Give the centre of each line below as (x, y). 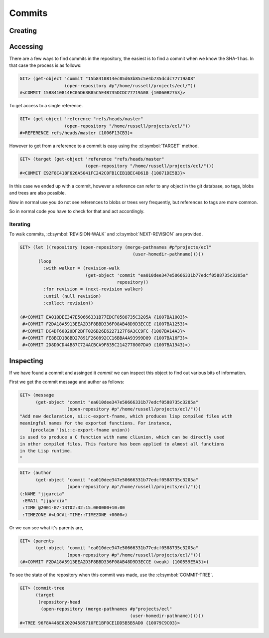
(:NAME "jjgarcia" (42, 494)
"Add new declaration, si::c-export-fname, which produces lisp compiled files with (126, 416)
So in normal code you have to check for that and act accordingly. (77, 211)
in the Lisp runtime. (46, 451)
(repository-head (59, 602)
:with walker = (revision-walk (81, 268)
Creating (23, 31)
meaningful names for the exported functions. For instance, (96, 423)
